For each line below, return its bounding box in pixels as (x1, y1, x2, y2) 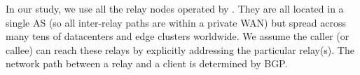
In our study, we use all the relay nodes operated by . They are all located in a (6, 1, 344, 15)
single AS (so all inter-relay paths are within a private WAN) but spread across (6, 15, 347, 29)
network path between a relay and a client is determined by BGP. (6, 56, 288, 71)
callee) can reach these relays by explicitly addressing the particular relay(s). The (6, 42, 354, 57)
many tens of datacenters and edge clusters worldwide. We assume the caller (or (6, 29, 349, 43)
